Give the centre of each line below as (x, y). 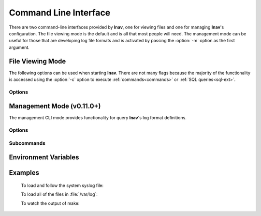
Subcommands (27, 143)
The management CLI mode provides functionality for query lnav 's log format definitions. (98, 118)
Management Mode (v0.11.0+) (55, 106)
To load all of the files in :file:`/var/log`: (59, 194)
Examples (24, 173)
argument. (19, 47)
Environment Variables (44, 157)
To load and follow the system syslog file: (62, 185)
